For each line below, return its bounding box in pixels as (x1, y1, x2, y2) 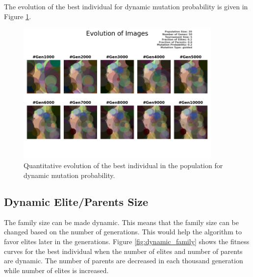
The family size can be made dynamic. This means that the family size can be (4, 217, 239, 227)
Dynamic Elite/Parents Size (4, 194, 149, 209)
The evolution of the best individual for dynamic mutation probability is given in (4, 1, 248, 11)
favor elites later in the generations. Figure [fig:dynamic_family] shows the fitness (4, 236, 250, 246)
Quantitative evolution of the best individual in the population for (24, 160, 223, 171)
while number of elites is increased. (4, 265, 109, 275)
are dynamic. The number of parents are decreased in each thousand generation (4, 255, 243, 266)
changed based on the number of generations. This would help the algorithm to (4, 227, 242, 237)
